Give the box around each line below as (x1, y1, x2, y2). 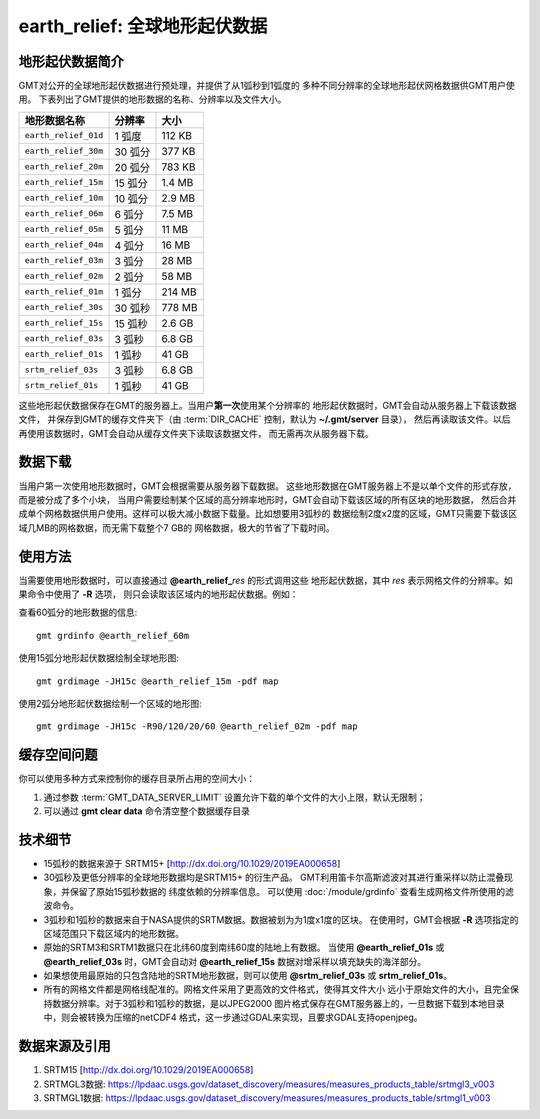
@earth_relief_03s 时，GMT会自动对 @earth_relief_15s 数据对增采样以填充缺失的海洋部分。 (43, 955, 427, 967)
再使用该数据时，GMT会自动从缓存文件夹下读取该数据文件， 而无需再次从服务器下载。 (18, 427, 375, 439)
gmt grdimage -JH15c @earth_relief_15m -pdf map (36, 675, 279, 687)
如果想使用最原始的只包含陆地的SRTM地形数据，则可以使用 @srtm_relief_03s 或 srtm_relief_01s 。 (43, 970, 453, 982)
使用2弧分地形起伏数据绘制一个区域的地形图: (18, 697, 202, 709)
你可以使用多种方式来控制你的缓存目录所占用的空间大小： (18, 773, 255, 785)
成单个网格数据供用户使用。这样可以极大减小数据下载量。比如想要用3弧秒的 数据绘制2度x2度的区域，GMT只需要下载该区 (18, 508, 518, 520)
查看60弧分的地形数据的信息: (18, 606, 138, 619)
